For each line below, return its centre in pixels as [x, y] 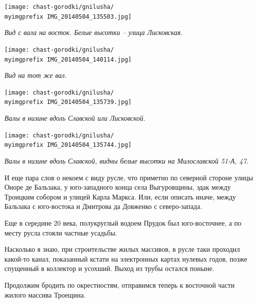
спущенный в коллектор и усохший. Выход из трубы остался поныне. [110, 268]
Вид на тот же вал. [36, 75]
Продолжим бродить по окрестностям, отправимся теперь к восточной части [120, 285]
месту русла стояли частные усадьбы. [61, 232]
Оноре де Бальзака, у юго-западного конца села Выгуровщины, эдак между [118, 187]
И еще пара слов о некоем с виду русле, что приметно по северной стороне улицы [129, 177]
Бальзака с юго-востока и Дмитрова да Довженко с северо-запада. [103, 206]
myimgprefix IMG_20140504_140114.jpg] [68, 59]
